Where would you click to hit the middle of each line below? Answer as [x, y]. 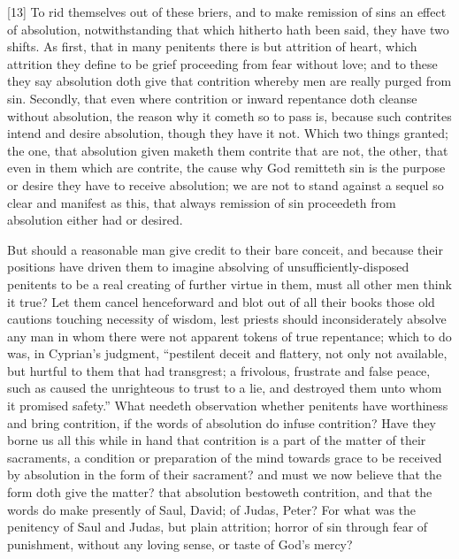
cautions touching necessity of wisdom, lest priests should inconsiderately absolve [227, 319]
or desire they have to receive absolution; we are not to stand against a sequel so [226, 184]
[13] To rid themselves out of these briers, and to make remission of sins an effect [227, 11]
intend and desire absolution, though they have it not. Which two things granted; [228, 133]
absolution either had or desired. [95, 220]
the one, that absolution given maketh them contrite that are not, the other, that [228, 150]
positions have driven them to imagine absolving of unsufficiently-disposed [208, 267]
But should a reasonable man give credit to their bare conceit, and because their [225, 249]
